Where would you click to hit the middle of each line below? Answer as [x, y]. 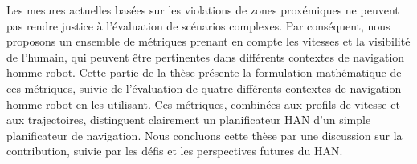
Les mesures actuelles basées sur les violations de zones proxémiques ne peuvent [203, 10]
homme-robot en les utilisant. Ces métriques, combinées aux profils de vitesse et [203, 104]
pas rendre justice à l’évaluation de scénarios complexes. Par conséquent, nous [198, 25]
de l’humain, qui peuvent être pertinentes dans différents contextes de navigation [206, 56]
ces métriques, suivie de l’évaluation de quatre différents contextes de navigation [204, 88]
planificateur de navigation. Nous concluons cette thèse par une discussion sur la [204, 135]
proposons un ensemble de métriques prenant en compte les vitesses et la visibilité [208, 41]
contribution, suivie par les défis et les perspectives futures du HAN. [175, 151]
